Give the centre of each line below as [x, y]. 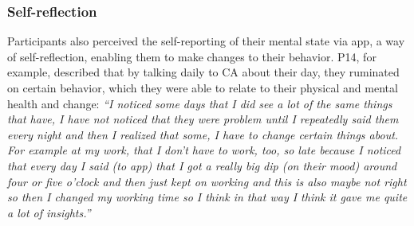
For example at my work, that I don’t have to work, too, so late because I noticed [204, 150]
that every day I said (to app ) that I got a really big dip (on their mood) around [202, 165]
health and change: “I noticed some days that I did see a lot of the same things [200, 103]
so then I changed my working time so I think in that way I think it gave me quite [207, 197]
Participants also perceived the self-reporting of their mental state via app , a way [206, 41]
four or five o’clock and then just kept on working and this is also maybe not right [207, 181]
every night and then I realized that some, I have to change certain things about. [203, 134]
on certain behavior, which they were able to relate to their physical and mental [203, 88]
